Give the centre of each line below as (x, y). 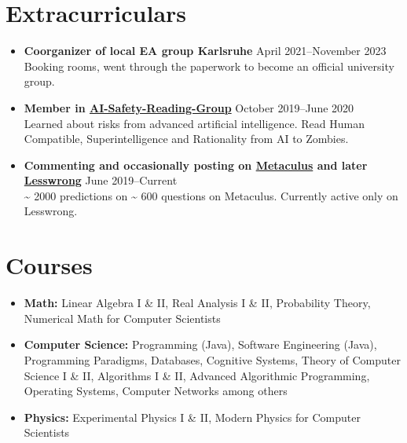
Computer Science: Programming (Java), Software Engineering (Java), (200, 344)
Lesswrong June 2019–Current (101, 180)
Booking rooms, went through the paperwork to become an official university (209, 66)
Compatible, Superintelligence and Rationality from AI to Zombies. (186, 139)
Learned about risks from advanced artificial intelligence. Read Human (194, 123)
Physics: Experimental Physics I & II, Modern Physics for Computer (192, 417)
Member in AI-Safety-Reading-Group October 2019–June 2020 (189, 107)
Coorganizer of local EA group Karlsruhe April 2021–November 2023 (205, 51)
